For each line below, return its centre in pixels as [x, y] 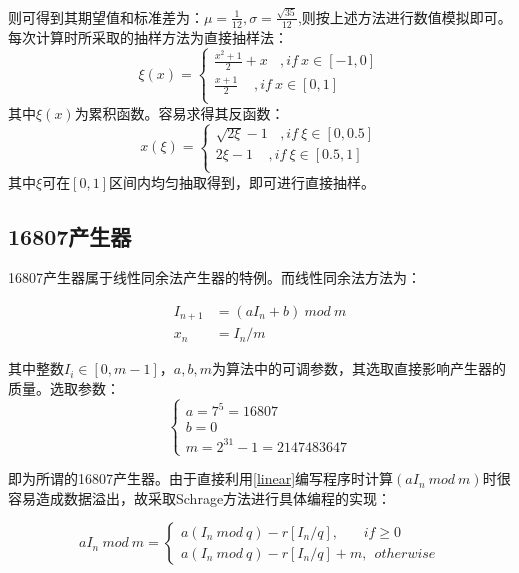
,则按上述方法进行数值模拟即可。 [404, 16]
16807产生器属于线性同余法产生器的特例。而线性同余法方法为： [214, 277]
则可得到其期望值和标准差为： [106, 16]
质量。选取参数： [64, 388]
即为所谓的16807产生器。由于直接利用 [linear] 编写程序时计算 [201, 478]
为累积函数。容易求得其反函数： [179, 112]
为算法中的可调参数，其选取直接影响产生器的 [358, 368]
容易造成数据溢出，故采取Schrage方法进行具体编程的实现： [200, 497]
